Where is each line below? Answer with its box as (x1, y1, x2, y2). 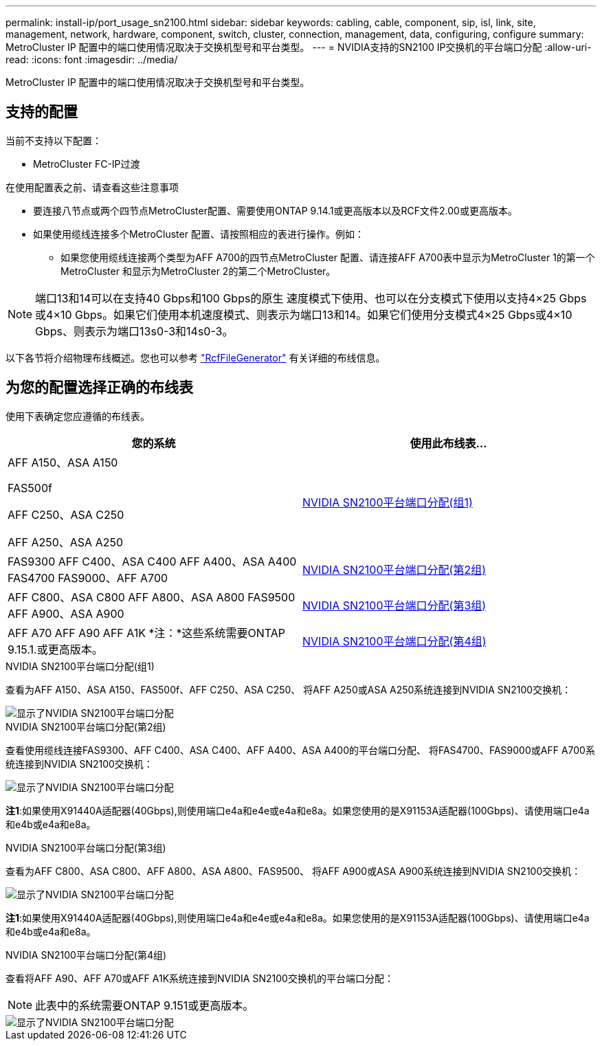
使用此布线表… (410, 436, 487, 450)
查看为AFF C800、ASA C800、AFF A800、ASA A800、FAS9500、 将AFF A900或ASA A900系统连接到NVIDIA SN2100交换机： (5, 865, 581, 877)
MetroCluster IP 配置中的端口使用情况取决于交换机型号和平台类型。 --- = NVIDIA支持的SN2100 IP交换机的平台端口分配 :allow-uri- (5, 41, 592, 53)
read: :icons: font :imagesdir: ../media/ (5, 54, 178, 65)
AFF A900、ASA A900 (8, 606, 124, 621)
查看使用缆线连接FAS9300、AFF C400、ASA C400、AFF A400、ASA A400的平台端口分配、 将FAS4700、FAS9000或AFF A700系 (5, 744, 595, 756)
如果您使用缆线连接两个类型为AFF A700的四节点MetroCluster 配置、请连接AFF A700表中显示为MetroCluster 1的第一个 (60, 251, 595, 263)
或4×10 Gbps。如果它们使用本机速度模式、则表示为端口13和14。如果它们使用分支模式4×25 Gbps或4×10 (35, 307, 572, 322)
